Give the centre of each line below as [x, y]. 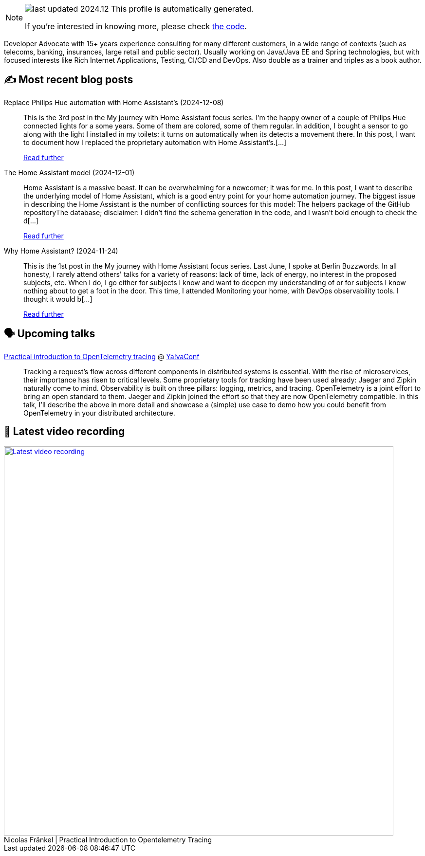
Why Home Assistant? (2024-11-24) [61, 251]
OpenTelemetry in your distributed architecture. [99, 413]
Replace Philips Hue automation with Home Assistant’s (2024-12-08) [114, 102]
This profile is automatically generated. [182, 9]
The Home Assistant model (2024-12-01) [69, 172]
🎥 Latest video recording [65, 432]
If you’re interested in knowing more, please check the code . [136, 26]
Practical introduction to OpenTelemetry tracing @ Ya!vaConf [102, 356]
